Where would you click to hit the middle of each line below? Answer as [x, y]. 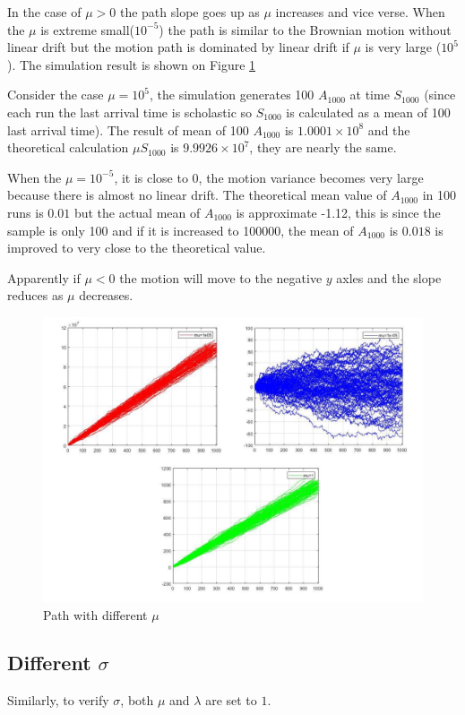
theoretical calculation [68, 147]
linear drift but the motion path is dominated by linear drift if [178, 47]
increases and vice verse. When [360, 12]
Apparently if [44, 277]
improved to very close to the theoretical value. [137, 248]
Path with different [95, 614]
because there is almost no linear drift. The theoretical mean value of [197, 195]
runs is [26, 212]
